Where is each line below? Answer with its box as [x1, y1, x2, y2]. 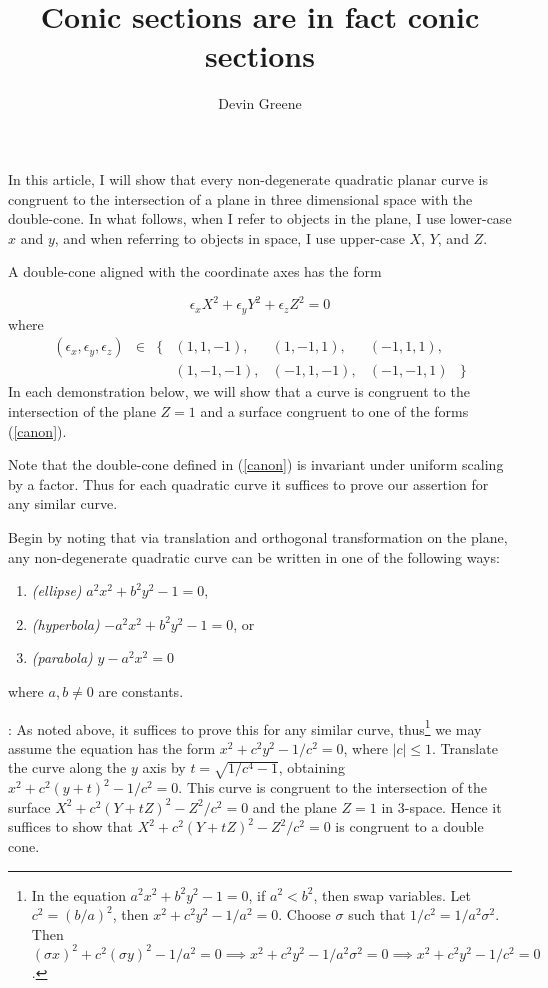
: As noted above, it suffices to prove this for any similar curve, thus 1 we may [8, 715, 482, 739]
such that [348, 904, 406, 925]
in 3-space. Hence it [381, 796, 502, 817]
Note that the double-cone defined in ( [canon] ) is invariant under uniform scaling [8, 454, 504, 475]
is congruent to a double [335, 816, 484, 837]
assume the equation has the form [8, 737, 216, 758]
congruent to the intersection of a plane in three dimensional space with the [8, 188, 473, 209]
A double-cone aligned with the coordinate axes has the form [8, 261, 382, 282]
